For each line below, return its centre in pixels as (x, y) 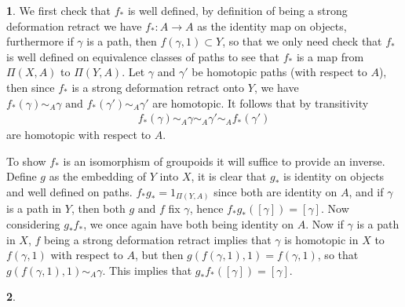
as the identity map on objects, (272, 26)
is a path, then (122, 41)
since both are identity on (275, 191)
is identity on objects (334, 176)
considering (33, 224)
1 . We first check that (58, 10)
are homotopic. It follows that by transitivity (261, 102)
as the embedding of (98, 176)
